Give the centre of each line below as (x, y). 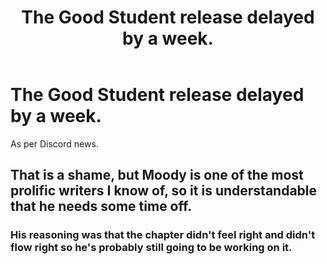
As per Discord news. (54, 143)
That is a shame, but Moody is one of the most (157, 175)
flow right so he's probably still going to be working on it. (151, 248)
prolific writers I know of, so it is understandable (164, 191)
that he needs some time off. (101, 206)
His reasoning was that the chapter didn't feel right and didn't (163, 235)
